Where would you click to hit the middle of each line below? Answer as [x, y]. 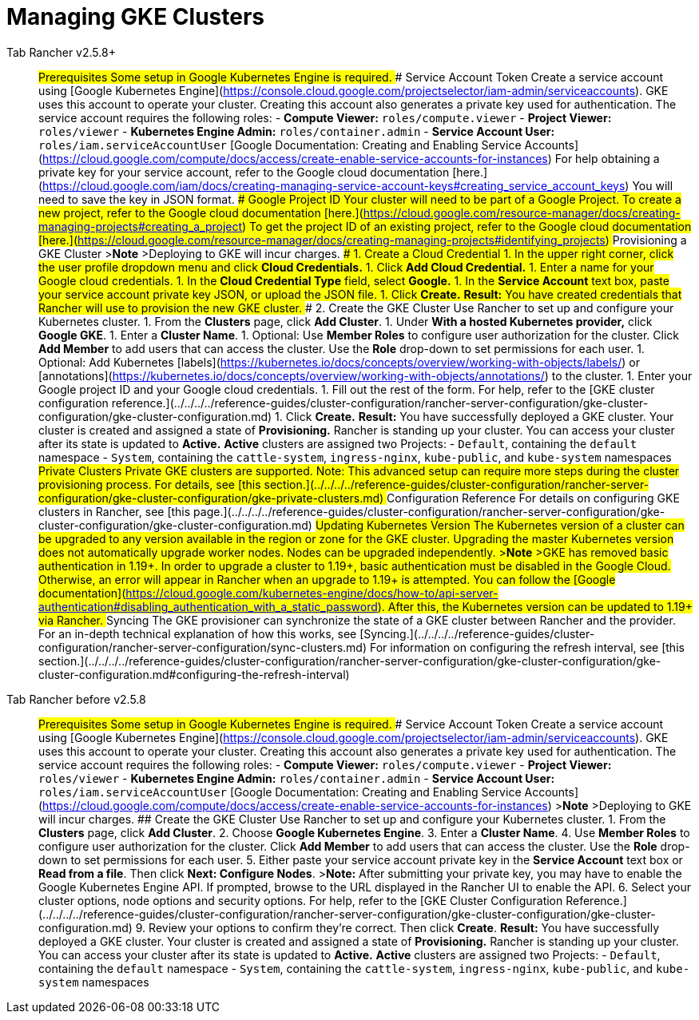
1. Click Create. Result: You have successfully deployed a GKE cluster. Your [475, 416]
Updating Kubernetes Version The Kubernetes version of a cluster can [500, 525]
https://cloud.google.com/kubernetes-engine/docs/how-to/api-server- [312, 593]
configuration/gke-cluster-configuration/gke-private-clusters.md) [211, 498]
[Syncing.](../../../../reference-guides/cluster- [477, 633]
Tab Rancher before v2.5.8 [76, 699]
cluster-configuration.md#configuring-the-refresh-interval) [194, 674]
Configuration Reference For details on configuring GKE [533, 498]
